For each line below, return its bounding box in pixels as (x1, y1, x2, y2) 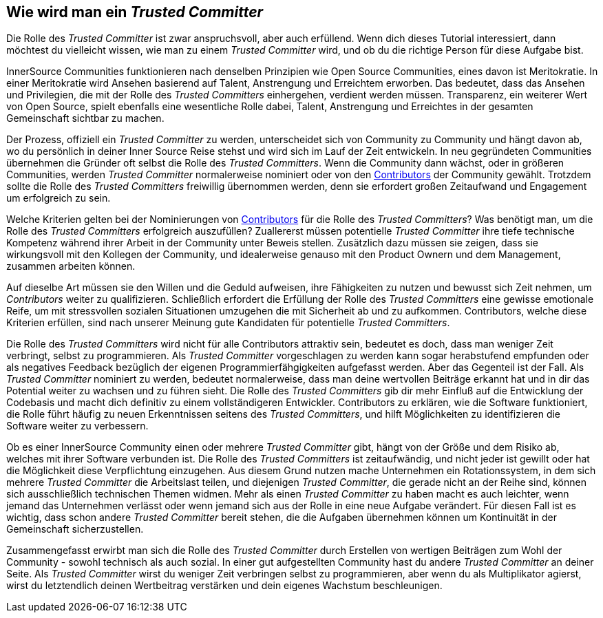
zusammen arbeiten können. (6, 260, 136, 273)
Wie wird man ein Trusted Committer (6, 3, 264, 21)
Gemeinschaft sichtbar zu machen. (6, 112, 165, 125)
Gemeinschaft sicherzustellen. (6, 523, 144, 535)
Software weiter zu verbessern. (6, 420, 149, 432)
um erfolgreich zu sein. (6, 192, 111, 204)
